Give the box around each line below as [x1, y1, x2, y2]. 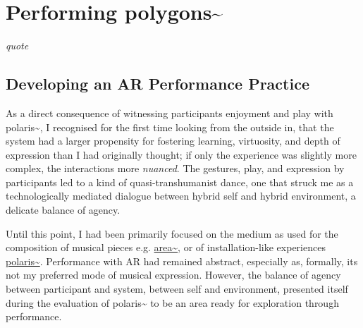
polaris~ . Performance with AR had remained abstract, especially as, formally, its [6, 253, 358, 268]
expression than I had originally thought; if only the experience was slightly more [6, 147, 357, 162]
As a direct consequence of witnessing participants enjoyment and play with [6, 105, 333, 120]
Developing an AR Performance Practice [6, 73, 309, 95]
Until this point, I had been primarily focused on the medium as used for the [6, 226, 338, 241]
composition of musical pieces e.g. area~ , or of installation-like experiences [6, 240, 326, 255]
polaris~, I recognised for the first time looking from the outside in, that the [6, 119, 334, 134]
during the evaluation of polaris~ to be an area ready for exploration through [6, 295, 339, 310]
